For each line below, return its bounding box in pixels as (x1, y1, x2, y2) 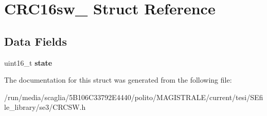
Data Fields (4, 33, 67, 49)
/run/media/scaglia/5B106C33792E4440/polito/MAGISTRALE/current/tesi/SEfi (4, 91, 263, 102)
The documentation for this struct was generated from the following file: (4, 74, 232, 85)
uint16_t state (4, 57, 52, 68)
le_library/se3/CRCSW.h (4, 102, 86, 112)
